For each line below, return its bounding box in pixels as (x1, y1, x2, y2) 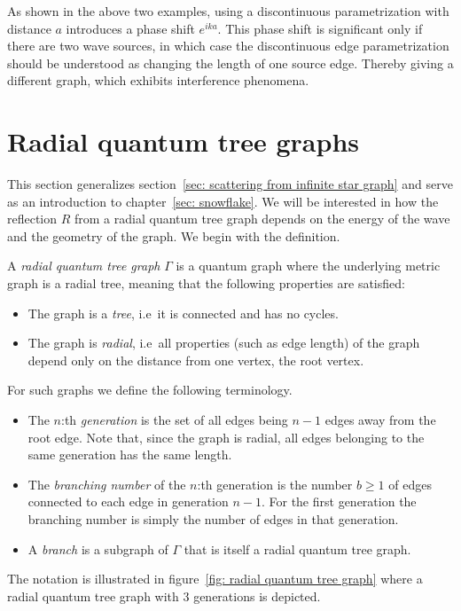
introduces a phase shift (66, 19, 195, 37)
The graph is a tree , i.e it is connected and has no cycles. (27, 303, 339, 322)
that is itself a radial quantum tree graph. (184, 539, 411, 558)
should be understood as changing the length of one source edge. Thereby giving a (7, 53, 454, 72)
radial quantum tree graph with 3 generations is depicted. (7, 586, 321, 605)
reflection (7, 209, 58, 228)
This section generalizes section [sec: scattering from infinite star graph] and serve (7, 175, 453, 193)
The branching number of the (27, 474, 186, 493)
